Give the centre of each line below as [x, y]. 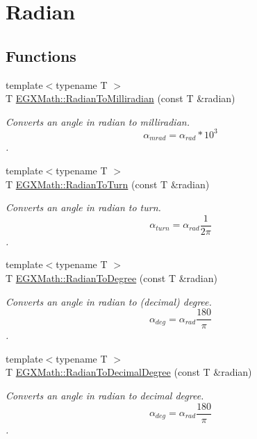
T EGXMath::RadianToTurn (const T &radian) [108, 184]
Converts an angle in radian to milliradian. [98, 121]
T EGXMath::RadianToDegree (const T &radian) [111, 278]
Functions [41, 55]
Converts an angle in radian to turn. [83, 207]
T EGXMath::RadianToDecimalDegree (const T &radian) [129, 372]
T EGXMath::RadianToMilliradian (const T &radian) [121, 98]
